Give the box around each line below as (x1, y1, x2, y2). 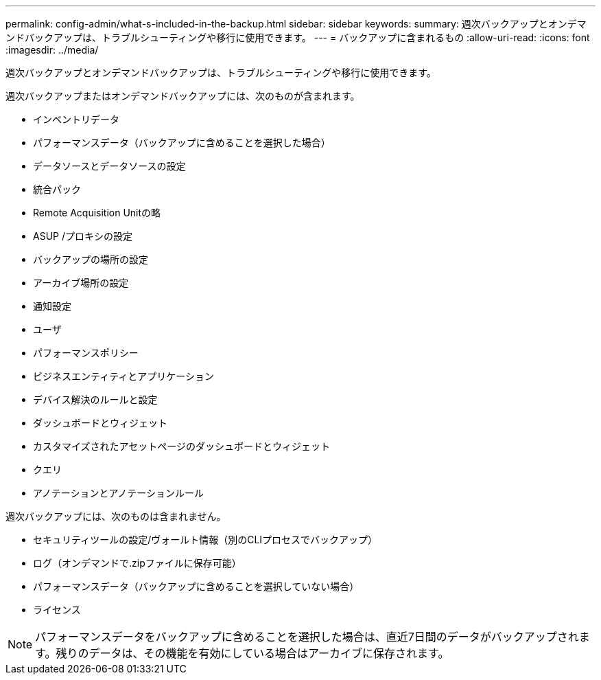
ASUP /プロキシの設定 (33, 230, 132, 242)
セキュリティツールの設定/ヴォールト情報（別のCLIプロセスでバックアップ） (33, 534, 378, 545)
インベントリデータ (33, 113, 119, 125)
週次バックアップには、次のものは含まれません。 (5, 510, 226, 522)
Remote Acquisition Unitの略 (33, 207, 161, 218)
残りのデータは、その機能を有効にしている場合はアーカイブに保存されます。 (56, 646, 449, 660)
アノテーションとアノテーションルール (33, 487, 204, 499)
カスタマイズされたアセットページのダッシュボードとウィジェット (33, 440, 331, 452)
